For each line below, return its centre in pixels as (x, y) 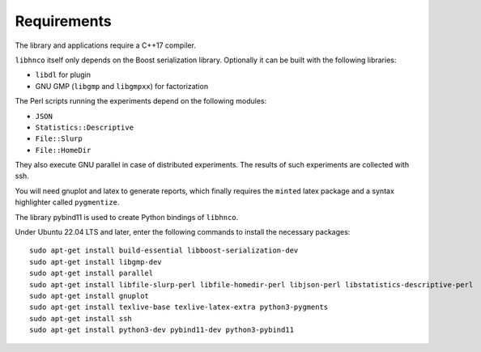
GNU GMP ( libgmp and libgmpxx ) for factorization (122, 86)
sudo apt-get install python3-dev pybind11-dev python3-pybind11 (162, 330)
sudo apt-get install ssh (81, 318)
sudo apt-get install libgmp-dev (96, 262)
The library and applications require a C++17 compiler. (105, 45)
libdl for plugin (63, 75)
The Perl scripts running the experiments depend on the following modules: (141, 101)
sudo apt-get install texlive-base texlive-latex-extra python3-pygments (179, 307)
